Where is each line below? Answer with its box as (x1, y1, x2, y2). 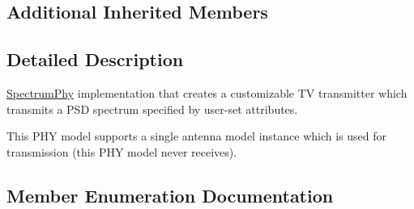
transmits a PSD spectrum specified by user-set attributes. (6, 100, 298, 117)
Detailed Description (6, 47, 184, 72)
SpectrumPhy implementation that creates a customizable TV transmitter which (6, 84, 408, 101)
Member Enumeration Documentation (6, 182, 334, 207)
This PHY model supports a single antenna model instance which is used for (6, 127, 387, 144)
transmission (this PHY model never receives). (6, 143, 237, 160)
